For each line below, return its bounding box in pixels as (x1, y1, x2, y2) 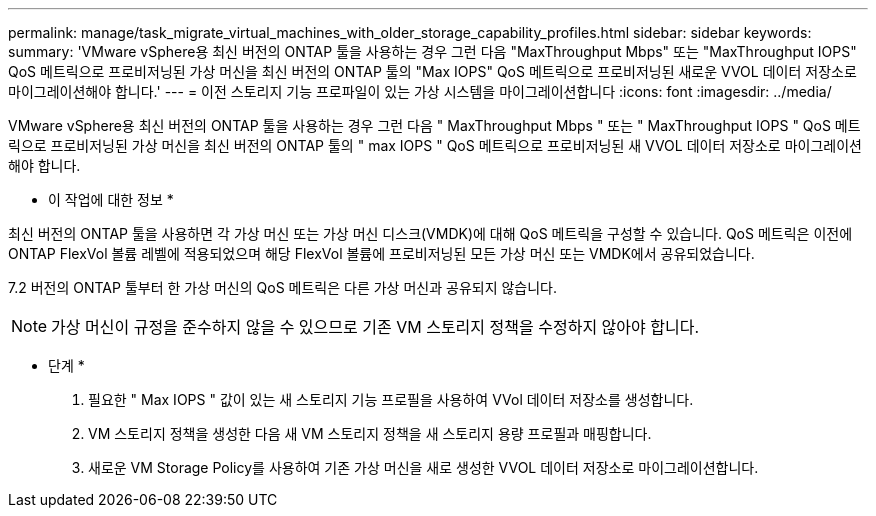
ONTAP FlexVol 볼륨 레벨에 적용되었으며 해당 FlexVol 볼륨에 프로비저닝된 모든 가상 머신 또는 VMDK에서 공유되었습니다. (8, 245, 755, 262)
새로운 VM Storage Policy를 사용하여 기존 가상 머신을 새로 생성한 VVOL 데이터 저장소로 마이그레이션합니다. (88, 459, 759, 476)
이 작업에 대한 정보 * (48, 191, 174, 208)
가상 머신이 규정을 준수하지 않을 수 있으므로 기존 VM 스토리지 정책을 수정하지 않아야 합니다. (51, 317, 700, 337)
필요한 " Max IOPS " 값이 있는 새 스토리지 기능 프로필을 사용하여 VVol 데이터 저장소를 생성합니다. (88, 391, 694, 408)
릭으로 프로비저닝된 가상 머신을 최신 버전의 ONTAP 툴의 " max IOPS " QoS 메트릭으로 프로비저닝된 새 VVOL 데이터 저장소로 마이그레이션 (8, 137, 862, 154)
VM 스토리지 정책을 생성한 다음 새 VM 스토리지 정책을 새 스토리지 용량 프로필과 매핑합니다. (88, 425, 652, 442)
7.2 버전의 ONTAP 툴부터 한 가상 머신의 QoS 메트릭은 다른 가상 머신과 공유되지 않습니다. (8, 279, 558, 296)
